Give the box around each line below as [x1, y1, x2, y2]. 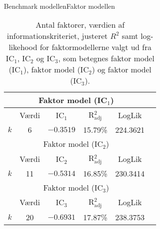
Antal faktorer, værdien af [36, 18, 125, 30]
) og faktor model [91, 63, 152, 75]
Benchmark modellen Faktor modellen [4, 1, 115, 11]
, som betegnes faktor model [58, 52, 155, 64]
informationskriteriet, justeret [7, 30, 108, 41]
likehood [8, 41, 37, 53]
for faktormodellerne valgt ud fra [39, 41, 152, 53]
